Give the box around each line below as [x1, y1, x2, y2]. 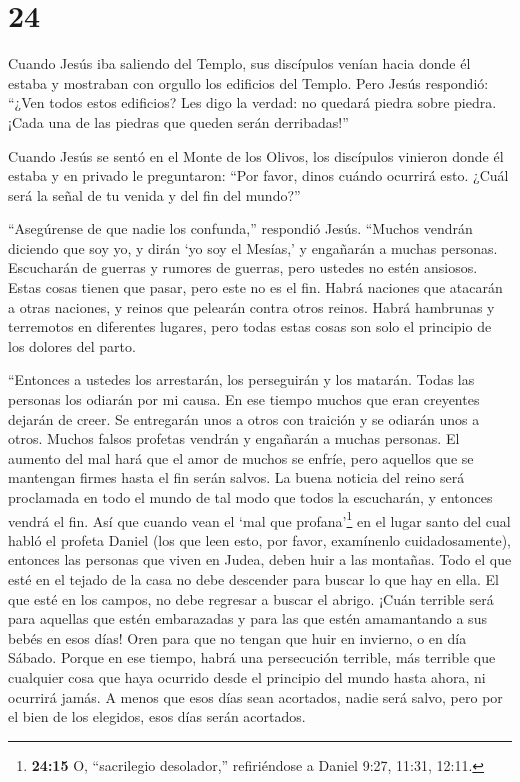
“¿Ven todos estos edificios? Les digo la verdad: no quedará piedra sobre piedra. [8, 92, 497, 113]
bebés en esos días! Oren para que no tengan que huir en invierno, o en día [8, 627, 467, 648]
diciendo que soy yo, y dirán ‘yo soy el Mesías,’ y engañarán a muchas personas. [8, 237, 498, 258]
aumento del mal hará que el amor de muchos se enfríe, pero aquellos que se [8, 447, 474, 468]
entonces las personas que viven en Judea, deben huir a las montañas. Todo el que [8, 549, 512, 570]
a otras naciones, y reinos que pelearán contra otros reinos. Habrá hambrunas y [8, 296, 495, 317]
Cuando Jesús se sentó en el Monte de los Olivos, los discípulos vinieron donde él [8, 145, 504, 166]
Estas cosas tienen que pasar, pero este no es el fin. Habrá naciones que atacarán [8, 277, 503, 298]
